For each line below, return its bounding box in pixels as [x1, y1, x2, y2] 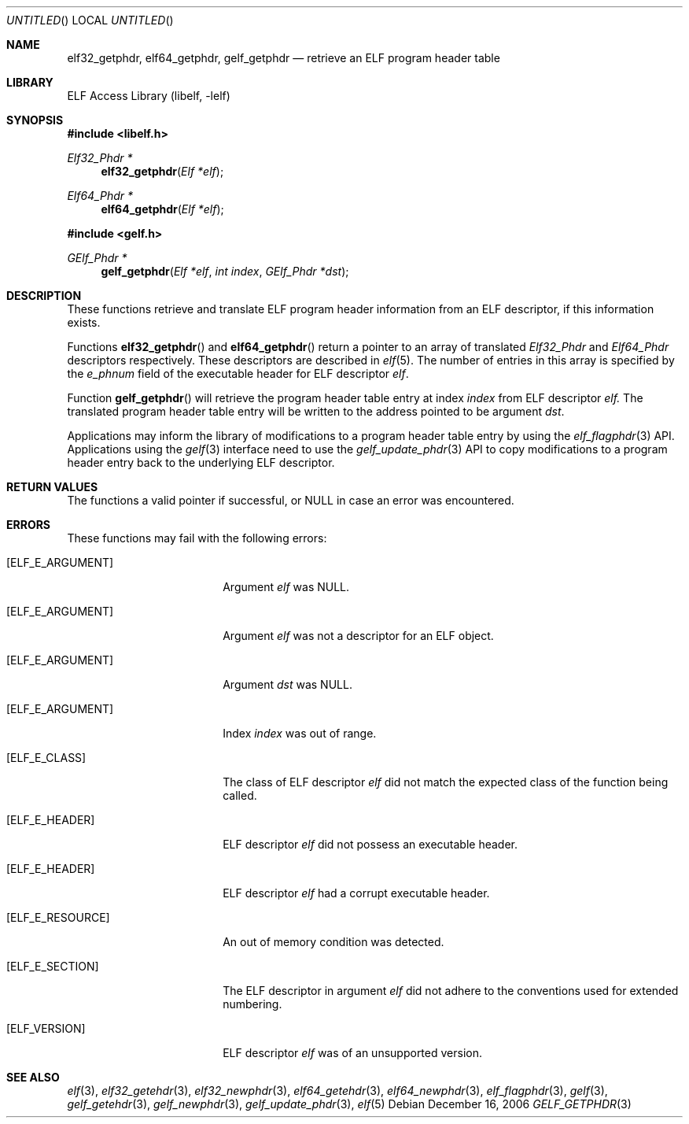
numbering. [223, 997, 282, 1011]
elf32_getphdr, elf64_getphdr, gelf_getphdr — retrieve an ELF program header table [67, 51, 500, 65]
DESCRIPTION [6, 289, 82, 302]
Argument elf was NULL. [223, 580, 350, 593]
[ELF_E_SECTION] [6, 959, 99, 973]
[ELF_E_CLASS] [6, 751, 87, 764]
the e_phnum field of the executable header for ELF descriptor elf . [67, 367, 409, 380]
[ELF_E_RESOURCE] [6, 911, 110, 924]
